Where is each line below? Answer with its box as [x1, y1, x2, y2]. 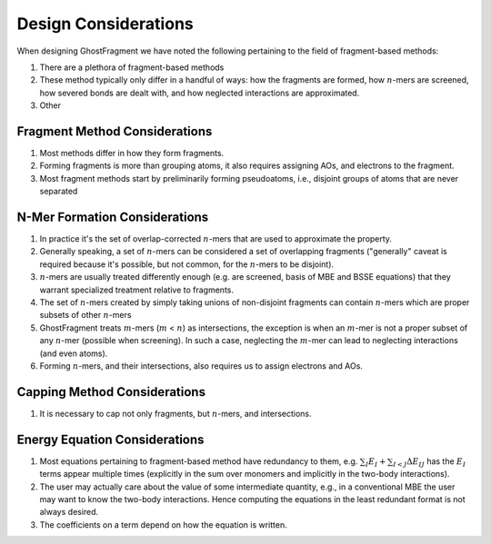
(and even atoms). [39, 348, 108, 359]
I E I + [365, 456, 386, 469]
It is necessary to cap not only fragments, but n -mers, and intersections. [39, 408, 313, 419]
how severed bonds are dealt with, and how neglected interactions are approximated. [39, 87, 360, 98]
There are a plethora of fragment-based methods [39, 62, 225, 73]
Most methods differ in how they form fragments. [39, 148, 225, 159]
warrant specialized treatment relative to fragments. [39, 284, 235, 295]
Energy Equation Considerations [16, 431, 205, 447]
